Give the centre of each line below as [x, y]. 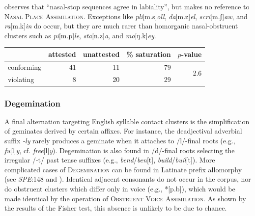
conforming [25, 67]
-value [191, 54]
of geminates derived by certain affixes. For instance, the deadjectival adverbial [123, 131]
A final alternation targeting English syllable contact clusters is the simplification [127, 121]
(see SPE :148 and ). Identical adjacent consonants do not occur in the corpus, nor [128, 179]
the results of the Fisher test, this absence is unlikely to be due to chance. [116, 208]
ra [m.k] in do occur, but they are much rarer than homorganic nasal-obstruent [121, 26]
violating [21, 79]
